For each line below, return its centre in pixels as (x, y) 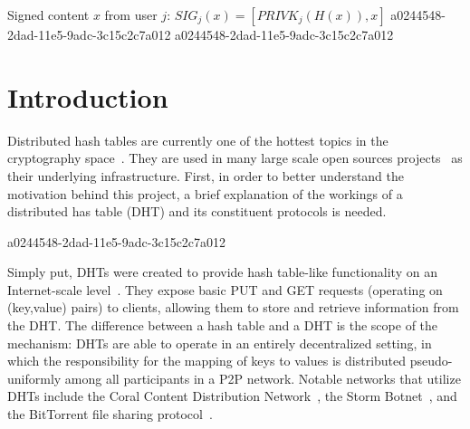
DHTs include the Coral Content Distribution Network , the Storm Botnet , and (232, 396)
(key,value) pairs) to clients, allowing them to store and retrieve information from (233, 307)
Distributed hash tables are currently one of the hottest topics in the (198, 140)
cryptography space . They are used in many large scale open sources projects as (235, 158)
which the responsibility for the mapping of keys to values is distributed (207, 361)
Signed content (48, 14)
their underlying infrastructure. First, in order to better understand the (206, 175)
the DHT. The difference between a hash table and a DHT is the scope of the (223, 325)
